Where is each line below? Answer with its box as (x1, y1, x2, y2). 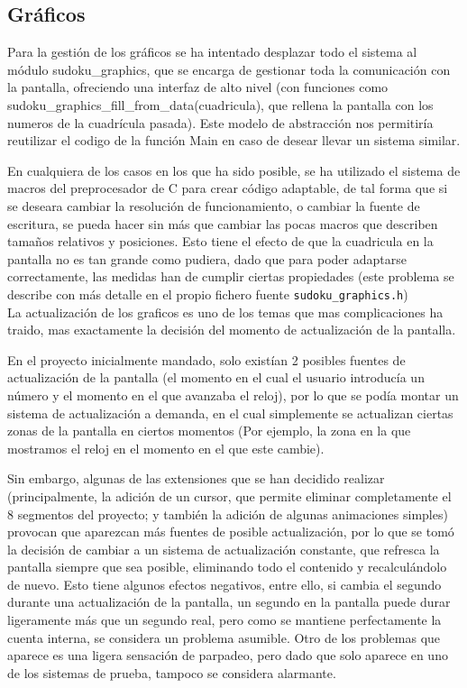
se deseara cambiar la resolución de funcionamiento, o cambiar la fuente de (7, 196, 420, 215)
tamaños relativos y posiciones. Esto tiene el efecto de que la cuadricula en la (7, 232, 434, 251)
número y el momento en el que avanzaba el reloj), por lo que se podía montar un (7, 385, 459, 404)
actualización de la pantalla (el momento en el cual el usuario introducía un (7, 368, 425, 387)
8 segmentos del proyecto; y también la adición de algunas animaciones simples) (7, 504, 448, 523)
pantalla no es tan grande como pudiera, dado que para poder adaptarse (7, 249, 407, 268)
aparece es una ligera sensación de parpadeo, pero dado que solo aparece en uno (7, 646, 448, 665)
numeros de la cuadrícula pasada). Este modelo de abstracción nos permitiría (7, 113, 434, 132)
